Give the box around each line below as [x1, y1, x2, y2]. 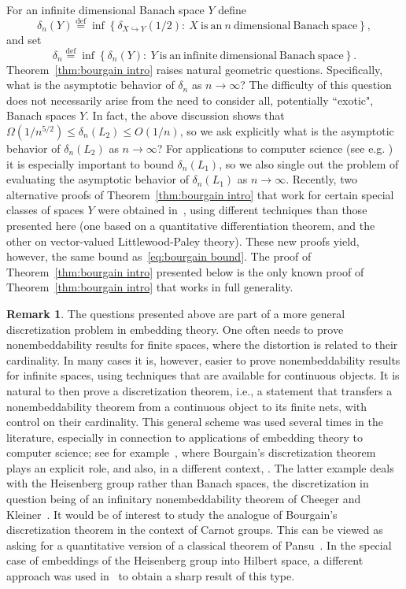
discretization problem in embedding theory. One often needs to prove [6, 320, 344, 337]
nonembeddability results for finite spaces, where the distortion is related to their [6, 336, 398, 353]
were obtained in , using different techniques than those [98, 202, 367, 218]
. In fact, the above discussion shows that [86, 107, 285, 124]
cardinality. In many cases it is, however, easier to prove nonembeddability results [6, 351, 400, 368]
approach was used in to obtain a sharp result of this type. [6, 568, 295, 584]
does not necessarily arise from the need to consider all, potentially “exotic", [6, 91, 374, 108]
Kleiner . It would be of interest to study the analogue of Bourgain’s [6, 506, 338, 522]
